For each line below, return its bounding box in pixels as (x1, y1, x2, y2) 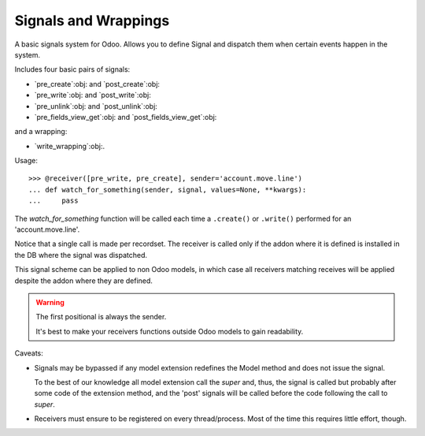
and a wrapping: (14, 127, 68, 136)
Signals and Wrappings (14, 12, 170, 29)
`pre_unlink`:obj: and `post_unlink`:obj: (34, 101, 157, 110)
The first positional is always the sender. (35, 312, 167, 322)
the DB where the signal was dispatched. (14, 250, 148, 259)
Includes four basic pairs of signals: (14, 65, 131, 74)
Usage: (14, 156, 39, 166)
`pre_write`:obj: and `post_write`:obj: (34, 91, 151, 100)
